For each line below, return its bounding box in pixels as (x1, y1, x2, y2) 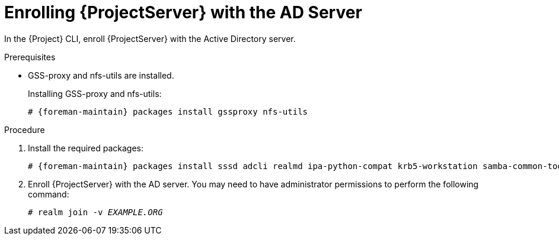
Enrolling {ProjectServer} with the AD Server (4, 2, 362, 22)
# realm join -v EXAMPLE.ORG (28, 207, 163, 217)
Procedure (4, 124, 45, 135)
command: (28, 189, 69, 199)
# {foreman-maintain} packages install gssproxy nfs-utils (28, 106, 308, 116)
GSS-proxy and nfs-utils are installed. (28, 70, 174, 80)
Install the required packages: (28, 142, 144, 153)
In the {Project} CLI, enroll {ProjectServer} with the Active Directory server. (4, 33, 296, 44)
